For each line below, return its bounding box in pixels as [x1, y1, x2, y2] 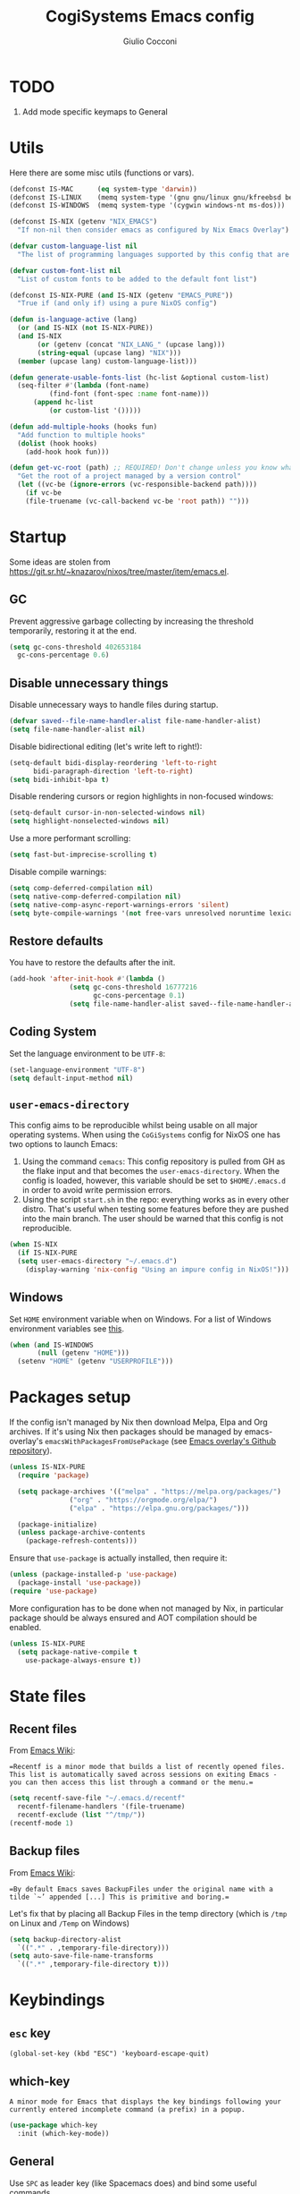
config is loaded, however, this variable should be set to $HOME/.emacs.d [21, 1175, 286, 1186]
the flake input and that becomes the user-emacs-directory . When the [21, 1166, 280, 1177]
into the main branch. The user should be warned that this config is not [21, 1213, 284, 1224]
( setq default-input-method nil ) [9, 1074, 134, 1083]
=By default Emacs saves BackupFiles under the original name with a [9, 1884, 274, 1893]
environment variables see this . [9, 1322, 125, 1334]
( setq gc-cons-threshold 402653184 [9, 642, 142, 651]
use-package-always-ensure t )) [25, 1655, 142, 1665]
